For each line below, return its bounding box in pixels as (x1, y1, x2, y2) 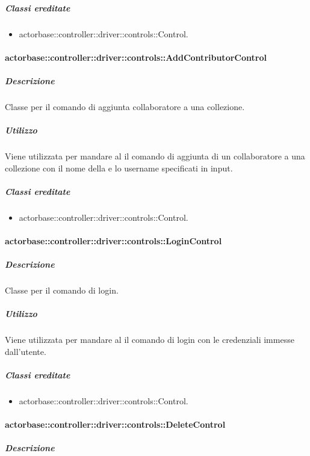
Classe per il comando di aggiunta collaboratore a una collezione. (5, 100, 245, 112)
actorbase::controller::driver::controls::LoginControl (5, 235, 222, 247)
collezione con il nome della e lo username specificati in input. (5, 161, 233, 174)
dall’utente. (5, 345, 46, 357)
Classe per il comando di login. (5, 284, 119, 297)
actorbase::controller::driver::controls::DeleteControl (5, 418, 226, 431)
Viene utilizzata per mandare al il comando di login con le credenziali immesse (5, 333, 294, 346)
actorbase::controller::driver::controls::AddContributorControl (5, 51, 267, 63)
